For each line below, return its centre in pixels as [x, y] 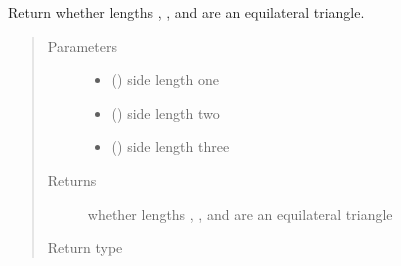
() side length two [165, 112]
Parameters [82, 45]
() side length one [165, 79]
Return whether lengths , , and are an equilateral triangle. [186, 12]
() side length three [170, 146]
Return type [85, 247]
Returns [72, 179]
